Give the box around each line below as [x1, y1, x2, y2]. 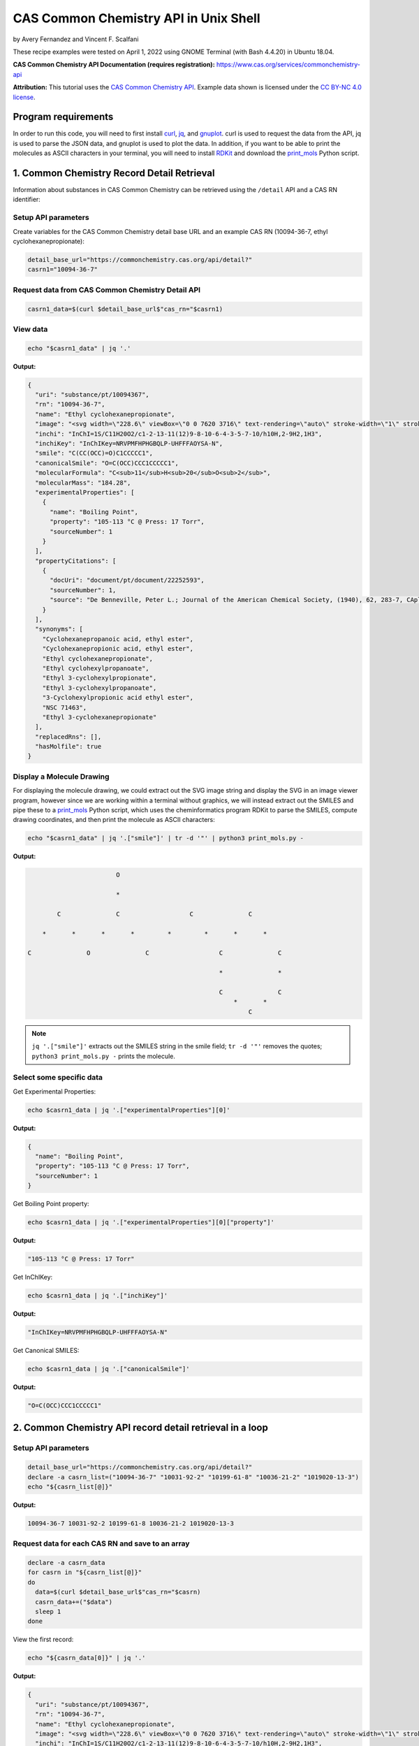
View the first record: [13, 1635, 74, 1644]
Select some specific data [13, 1073, 103, 1083]
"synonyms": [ [35, 625, 84, 633]
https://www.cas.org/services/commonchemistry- [216, 60, 361, 69]
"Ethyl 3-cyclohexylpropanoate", [42, 684, 157, 691]
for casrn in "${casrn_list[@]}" [27, 1569, 142, 1576]
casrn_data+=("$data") [35, 1598, 113, 1606]
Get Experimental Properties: [13, 1087, 96, 1096]
